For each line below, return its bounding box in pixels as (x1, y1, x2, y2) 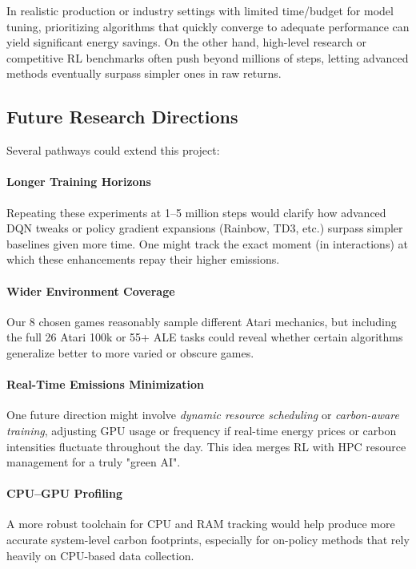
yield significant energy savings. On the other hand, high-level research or (6, 34, 367, 50)
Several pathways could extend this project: (6, 142, 220, 159)
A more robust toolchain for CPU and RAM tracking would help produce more (6, 515, 395, 532)
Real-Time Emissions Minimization (6, 376, 205, 393)
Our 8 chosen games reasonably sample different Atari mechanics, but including (6, 313, 397, 329)
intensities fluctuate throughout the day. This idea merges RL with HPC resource (6, 438, 406, 454)
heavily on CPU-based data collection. (6, 547, 194, 563)
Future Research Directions (6, 104, 238, 129)
